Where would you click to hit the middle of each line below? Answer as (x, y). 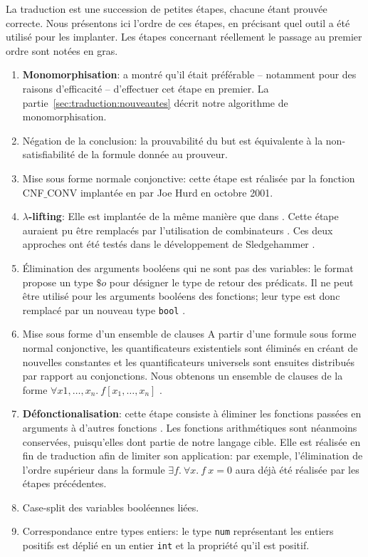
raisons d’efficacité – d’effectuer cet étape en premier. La (146, 88)
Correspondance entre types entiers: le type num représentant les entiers (178, 531)
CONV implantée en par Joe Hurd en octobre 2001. (160, 192)
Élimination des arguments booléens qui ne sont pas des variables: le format (188, 267)
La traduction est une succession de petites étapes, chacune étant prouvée (167, 9)
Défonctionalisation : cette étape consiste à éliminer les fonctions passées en (192, 413)
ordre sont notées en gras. (62, 50)
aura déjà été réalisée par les (297, 469)
